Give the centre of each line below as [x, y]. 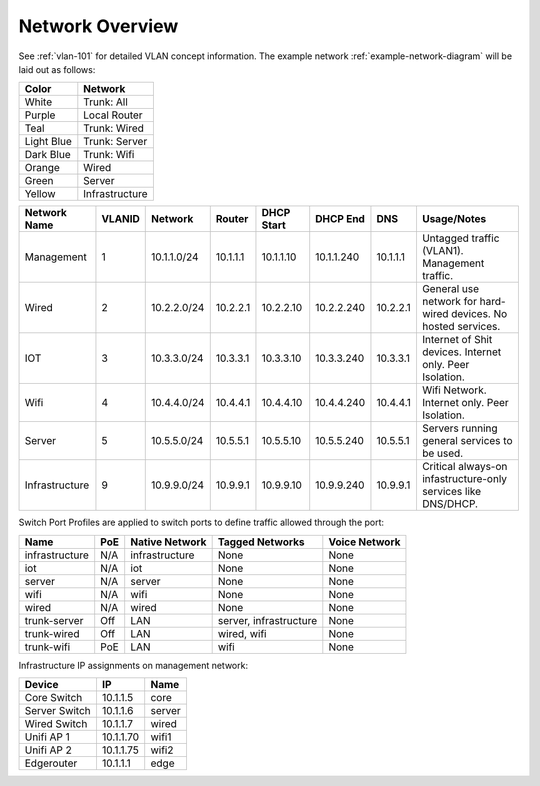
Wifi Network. [454, 390]
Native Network [168, 542]
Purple [40, 115]
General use [450, 289]
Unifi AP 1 [47, 737]
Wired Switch [56, 724]
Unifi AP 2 [48, 750]
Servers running [460, 428]
